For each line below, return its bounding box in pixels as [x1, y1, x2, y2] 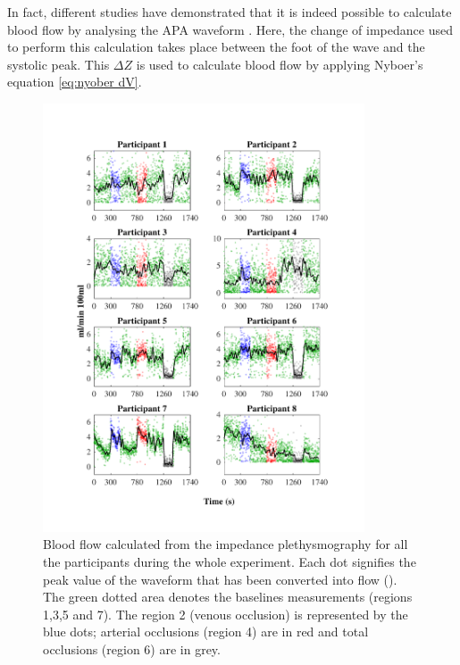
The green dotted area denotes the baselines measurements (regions [43, 587, 413, 606]
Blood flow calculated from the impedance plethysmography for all [43, 535, 408, 553]
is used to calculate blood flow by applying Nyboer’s [136, 54, 423, 73]
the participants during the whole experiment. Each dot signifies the [43, 553, 416, 571]
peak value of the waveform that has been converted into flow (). [43, 569, 397, 588]
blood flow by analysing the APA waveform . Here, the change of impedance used [7, 20, 453, 38]
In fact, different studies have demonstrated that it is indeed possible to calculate [7, 3, 452, 21]
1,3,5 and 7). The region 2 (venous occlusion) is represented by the [43, 604, 408, 623]
